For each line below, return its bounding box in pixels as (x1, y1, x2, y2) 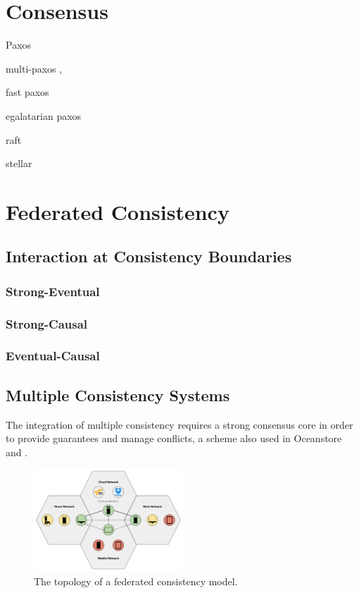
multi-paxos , (6, 61, 63, 75)
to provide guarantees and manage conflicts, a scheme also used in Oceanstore (6, 431, 342, 446)
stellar (6, 156, 32, 171)
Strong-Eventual (6, 282, 100, 300)
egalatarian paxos (6, 108, 82, 123)
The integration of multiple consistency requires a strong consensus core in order (6, 417, 353, 432)
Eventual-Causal (6, 347, 100, 365)
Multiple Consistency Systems (6, 384, 230, 405)
